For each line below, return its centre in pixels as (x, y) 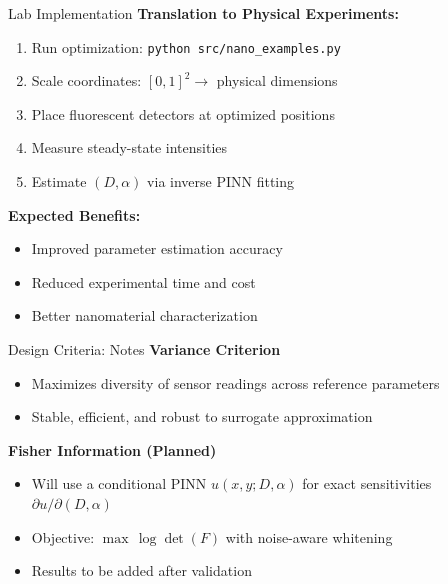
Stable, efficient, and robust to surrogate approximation (202, 416)
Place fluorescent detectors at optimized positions (183, 113)
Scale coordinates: (86, 80)
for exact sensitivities (367, 483)
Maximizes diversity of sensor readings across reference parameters (235, 382)
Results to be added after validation (141, 570)
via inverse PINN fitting (221, 181)
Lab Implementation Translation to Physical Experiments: (203, 13)
